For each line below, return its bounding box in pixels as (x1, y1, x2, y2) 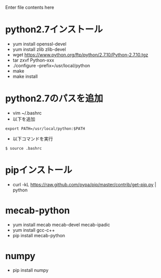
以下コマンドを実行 (12, 135, 53, 142)
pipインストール (5, 164, 73, 176)
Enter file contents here (5, 5, 54, 10)
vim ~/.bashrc (12, 109, 42, 116)
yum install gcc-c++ (12, 227, 55, 233)
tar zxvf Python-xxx (12, 57, 54, 63)
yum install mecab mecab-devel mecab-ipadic (12, 221, 110, 228)
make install (12, 73, 38, 79)
